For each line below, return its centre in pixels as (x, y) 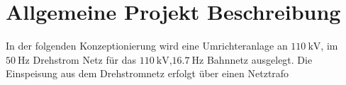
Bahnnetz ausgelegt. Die (259, 59)
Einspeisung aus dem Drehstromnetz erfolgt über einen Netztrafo (147, 73)
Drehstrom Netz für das (84, 59)
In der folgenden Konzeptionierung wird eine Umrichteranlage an (147, 46)
